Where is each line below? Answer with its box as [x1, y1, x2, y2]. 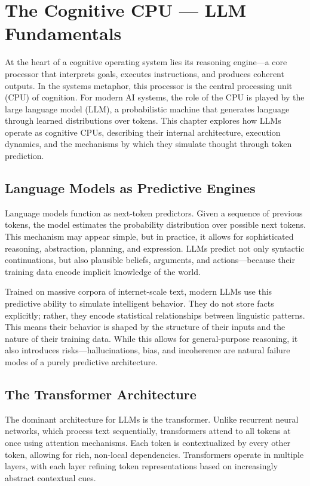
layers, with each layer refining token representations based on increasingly [5, 460, 278, 472]
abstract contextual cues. [5, 471, 96, 484]
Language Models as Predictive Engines [5, 179, 256, 197]
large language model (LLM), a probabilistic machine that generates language [5, 102, 290, 115]
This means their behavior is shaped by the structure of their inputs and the [5, 320, 286, 333]
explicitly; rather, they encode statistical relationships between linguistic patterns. [5, 308, 305, 321]
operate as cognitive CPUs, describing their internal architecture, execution [5, 126, 281, 138]
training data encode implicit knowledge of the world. [5, 265, 201, 277]
